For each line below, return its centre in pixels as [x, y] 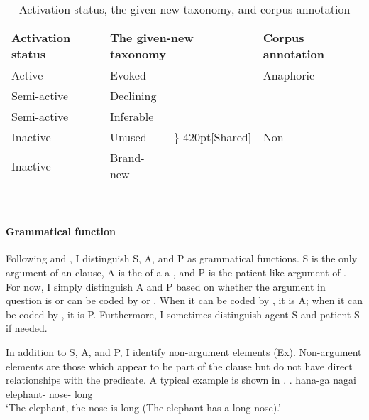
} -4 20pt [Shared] [213, 137]
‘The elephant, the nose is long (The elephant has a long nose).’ [144, 408]
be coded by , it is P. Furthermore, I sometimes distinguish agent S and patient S [183, 314]
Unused [128, 137]
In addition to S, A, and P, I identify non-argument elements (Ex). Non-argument [184, 351]
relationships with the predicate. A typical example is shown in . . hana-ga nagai [181, 380]
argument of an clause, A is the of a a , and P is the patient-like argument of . [176, 272]
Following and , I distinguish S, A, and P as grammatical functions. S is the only [182, 258]
